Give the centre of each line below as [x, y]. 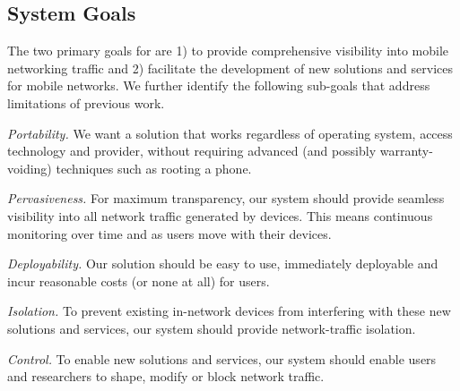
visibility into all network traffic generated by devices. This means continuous [220, 215]
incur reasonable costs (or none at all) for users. [139, 280]
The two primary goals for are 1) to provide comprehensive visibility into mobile [228, 51]
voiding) [30, 168]
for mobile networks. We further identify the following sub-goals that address [219, 85]
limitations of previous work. [86, 102]
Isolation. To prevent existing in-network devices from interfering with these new [229, 311]
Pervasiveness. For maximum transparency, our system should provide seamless [226, 198]
